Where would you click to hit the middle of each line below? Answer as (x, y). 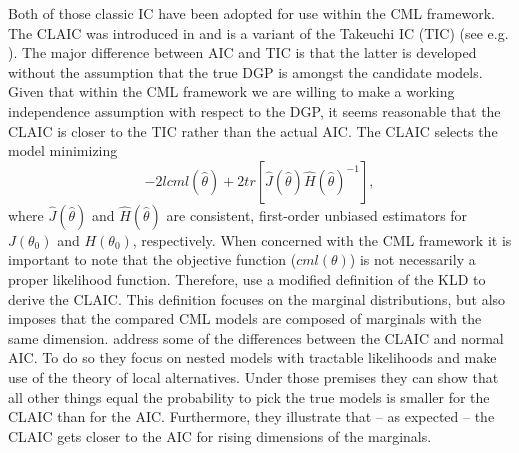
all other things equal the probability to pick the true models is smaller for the (249, 396)
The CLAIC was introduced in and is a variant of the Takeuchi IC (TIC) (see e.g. (258, 32)
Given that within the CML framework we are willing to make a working (231, 91)
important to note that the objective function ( (152, 259)
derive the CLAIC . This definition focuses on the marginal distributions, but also (257, 298)
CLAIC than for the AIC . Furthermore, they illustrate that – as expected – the (251, 416)
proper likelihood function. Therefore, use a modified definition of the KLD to (247, 278)
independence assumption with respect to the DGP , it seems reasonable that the (254, 110)
